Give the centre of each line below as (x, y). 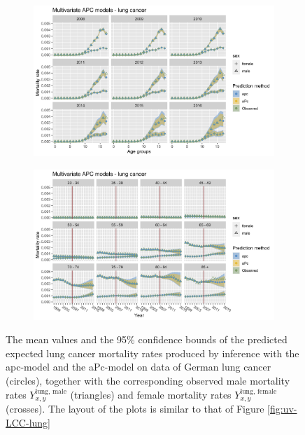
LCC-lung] (28, 422)
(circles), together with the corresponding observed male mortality (148, 380)
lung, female (258, 392)
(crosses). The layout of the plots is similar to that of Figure (135, 409)
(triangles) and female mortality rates (151, 394)
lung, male (51, 392)
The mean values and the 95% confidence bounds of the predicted (147, 339)
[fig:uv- (282, 409)
